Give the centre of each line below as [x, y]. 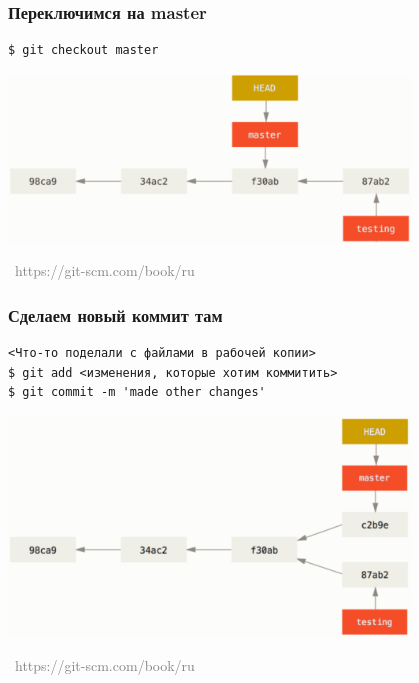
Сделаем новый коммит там [115, 314]
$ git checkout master [83, 50]
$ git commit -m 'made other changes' [137, 392]
